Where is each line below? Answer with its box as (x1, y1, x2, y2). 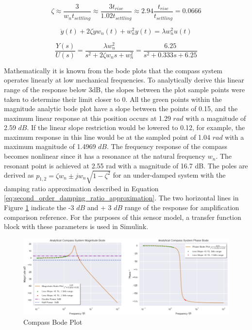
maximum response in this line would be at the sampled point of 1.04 (4, 132, 211, 142)
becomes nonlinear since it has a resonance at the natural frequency (4, 151, 206, 161)
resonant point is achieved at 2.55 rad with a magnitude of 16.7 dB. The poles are (4, 160, 248, 170)
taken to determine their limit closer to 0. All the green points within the (4, 94, 222, 104)
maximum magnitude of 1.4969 (4, 141, 96, 151)
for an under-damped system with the (113, 170, 226, 180)
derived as (4, 170, 34, 180)
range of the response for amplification (124, 202, 239, 212)
